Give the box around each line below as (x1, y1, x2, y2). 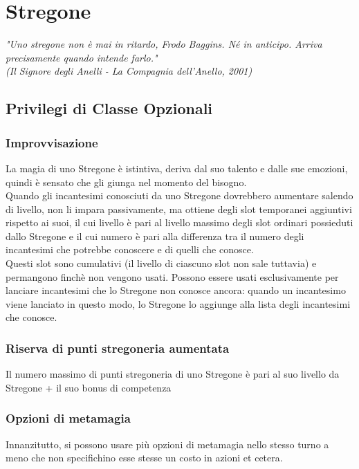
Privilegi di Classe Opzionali (6, 98, 213, 119)
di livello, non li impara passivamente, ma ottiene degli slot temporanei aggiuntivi (6, 201, 352, 216)
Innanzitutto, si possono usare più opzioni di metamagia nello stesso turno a (6, 436, 329, 451)
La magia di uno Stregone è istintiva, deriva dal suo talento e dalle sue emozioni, (6, 160, 348, 175)
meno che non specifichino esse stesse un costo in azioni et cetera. (6, 450, 283, 465)
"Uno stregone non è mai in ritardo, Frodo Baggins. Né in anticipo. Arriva (6, 37, 322, 51)
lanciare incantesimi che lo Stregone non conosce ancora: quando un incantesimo (6, 283, 346, 297)
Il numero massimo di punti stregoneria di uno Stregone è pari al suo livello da (6, 367, 340, 381)
